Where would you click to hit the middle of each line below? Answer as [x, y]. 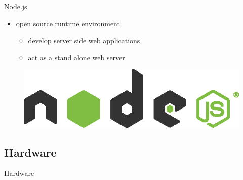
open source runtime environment [68, 23]
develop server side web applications [84, 40]
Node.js [16, 6]
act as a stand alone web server [76, 57]
